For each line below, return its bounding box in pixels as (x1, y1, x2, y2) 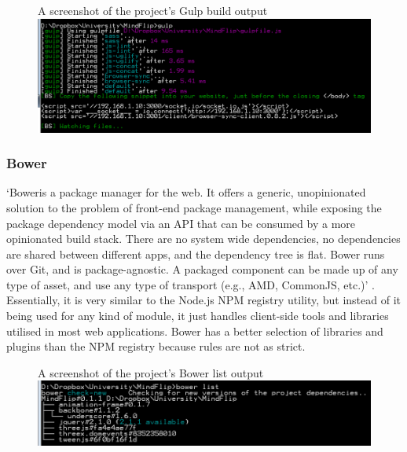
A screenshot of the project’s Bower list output (38, 364, 264, 380)
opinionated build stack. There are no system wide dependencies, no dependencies (6, 230, 401, 247)
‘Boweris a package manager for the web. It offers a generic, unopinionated (6, 184, 366, 200)
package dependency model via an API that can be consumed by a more (6, 215, 356, 231)
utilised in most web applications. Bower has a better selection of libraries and (6, 322, 383, 339)
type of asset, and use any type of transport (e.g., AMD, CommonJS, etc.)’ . (6, 276, 376, 292)
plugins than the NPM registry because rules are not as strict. (6, 338, 306, 355)
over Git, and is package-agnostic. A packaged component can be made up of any (6, 261, 398, 277)
